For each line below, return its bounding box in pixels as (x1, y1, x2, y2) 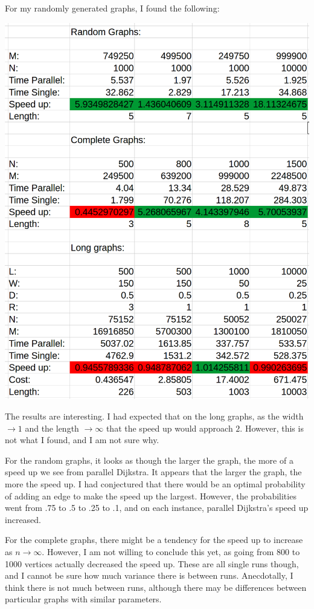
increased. (5, 513, 42, 525)
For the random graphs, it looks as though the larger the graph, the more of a (5, 453, 293, 466)
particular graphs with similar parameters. (5, 593, 162, 605)
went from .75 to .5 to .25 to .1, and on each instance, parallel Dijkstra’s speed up (5, 501, 309, 514)
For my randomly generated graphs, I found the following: (5, 2, 220, 14)
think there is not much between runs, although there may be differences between (5, 581, 307, 593)
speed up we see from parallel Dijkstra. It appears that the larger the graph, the (5, 466, 302, 478)
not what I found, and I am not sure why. (5, 433, 159, 446)
